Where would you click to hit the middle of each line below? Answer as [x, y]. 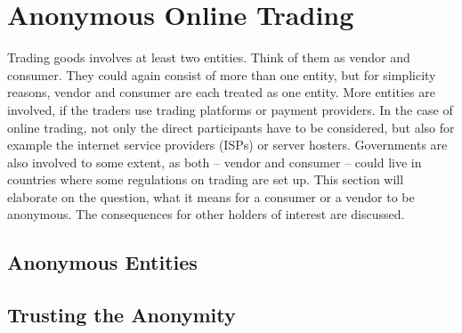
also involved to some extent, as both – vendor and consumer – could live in [215, 162]
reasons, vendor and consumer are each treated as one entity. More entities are [221, 92]
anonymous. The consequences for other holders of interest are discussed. [206, 214]
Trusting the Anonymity [122, 315]
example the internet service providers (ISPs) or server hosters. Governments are [227, 145]
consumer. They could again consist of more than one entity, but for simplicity [222, 74]
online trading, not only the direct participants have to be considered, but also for [231, 127]
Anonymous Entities [102, 262]
